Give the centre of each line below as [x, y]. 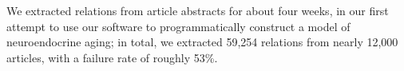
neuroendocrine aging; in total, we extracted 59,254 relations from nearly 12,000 [202, 42]
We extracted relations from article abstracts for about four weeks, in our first [198, 10]
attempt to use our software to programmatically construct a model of [178, 26]
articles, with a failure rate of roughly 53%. [112, 57]
